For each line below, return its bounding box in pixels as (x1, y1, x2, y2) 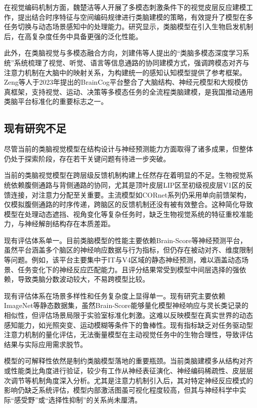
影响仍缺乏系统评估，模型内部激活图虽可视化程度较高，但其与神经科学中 (4, 385, 239, 395)
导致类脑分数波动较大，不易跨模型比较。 (17, 274, 149, 284)
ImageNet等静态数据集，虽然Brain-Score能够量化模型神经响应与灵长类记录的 (4, 300, 249, 310)
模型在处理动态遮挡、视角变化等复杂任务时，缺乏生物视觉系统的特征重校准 (4, 208, 246, 219)
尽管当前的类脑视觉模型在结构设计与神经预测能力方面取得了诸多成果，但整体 (4, 144, 253, 154)
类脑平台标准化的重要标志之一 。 (4, 96, 108, 106)
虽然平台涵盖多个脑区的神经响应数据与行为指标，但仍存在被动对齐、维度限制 (4, 245, 253, 255)
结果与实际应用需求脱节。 (4, 339, 87, 349)
